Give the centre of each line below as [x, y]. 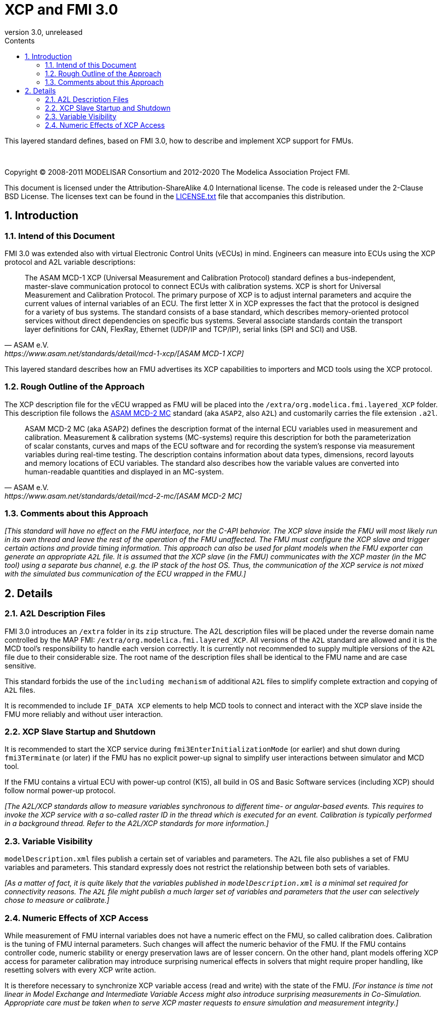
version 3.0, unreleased [44, 32]
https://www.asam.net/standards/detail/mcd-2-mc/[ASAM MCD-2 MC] [123, 496]
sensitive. [20, 665]
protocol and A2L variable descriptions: [70, 262]
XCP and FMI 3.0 [61, 10]
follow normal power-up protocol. [60, 791]
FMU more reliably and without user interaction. [84, 714]
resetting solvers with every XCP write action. [80, 970]
